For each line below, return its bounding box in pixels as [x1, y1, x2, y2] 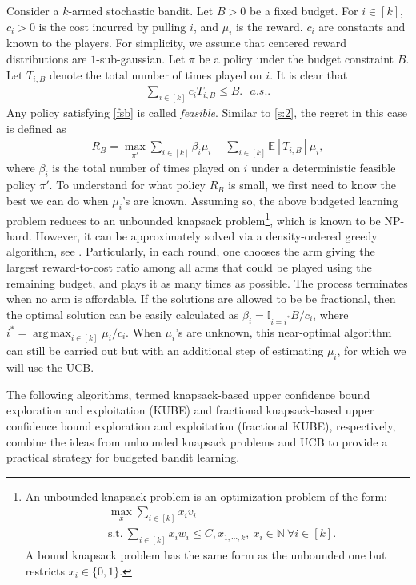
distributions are [6, 50, 87, 67]
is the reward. [235, 18, 303, 34]
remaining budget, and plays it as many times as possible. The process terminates [6, 274, 408, 291]
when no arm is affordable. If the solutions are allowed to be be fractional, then [6, 290, 396, 307]
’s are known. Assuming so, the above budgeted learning [122, 192, 398, 208]
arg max [33, 327, 71, 339]
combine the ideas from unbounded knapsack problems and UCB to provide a [6, 433, 388, 450]
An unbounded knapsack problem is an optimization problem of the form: [25, 487, 388, 504]
